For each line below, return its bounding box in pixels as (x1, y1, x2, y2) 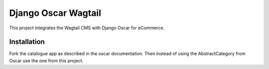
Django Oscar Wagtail (9, 7, 102, 18)
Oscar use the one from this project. (9, 58, 84, 64)
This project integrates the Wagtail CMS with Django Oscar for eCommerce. (9, 25, 165, 31)
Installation (9, 38, 45, 46)
